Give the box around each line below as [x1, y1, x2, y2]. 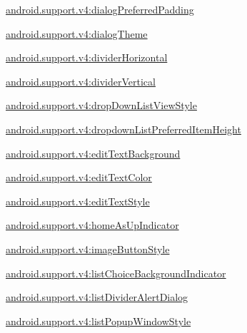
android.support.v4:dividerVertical [6, 73, 156, 88]
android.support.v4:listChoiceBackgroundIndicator [6, 265, 226, 280]
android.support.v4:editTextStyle [6, 193, 150, 208]
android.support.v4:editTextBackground [6, 145, 181, 160]
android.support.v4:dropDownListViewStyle [6, 98, 197, 113]
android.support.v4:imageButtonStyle [6, 241, 170, 256]
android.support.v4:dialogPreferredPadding [6, 2, 194, 16]
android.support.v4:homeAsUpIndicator [6, 217, 179, 232]
